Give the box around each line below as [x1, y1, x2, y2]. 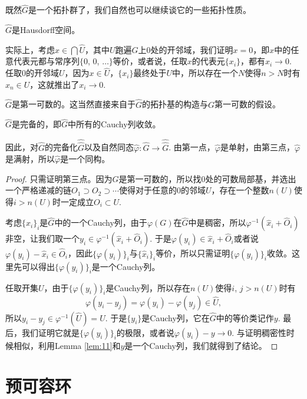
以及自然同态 [84, 141, 134, 153]
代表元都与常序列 [13, 55, 80, 67]
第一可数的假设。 [214, 98, 281, 110]
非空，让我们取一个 [5, 232, 80, 245]
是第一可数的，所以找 [118, 172, 202, 184]
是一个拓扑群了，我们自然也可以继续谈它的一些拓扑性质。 [28, 4, 252, 16]
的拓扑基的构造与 [142, 98, 209, 110]
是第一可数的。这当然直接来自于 [12, 98, 136, 110]
